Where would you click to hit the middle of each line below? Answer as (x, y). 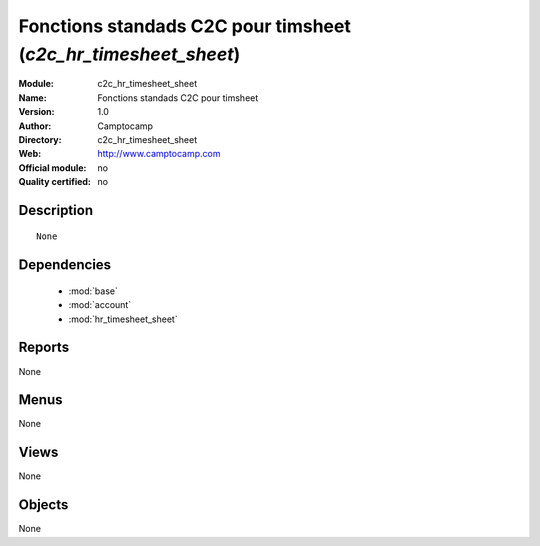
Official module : (52, 167)
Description (56, 210)
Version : (36, 112)
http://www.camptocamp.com (159, 154)
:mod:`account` (100, 305)
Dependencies (65, 265)
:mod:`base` (93, 291)
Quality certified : (55, 182)
